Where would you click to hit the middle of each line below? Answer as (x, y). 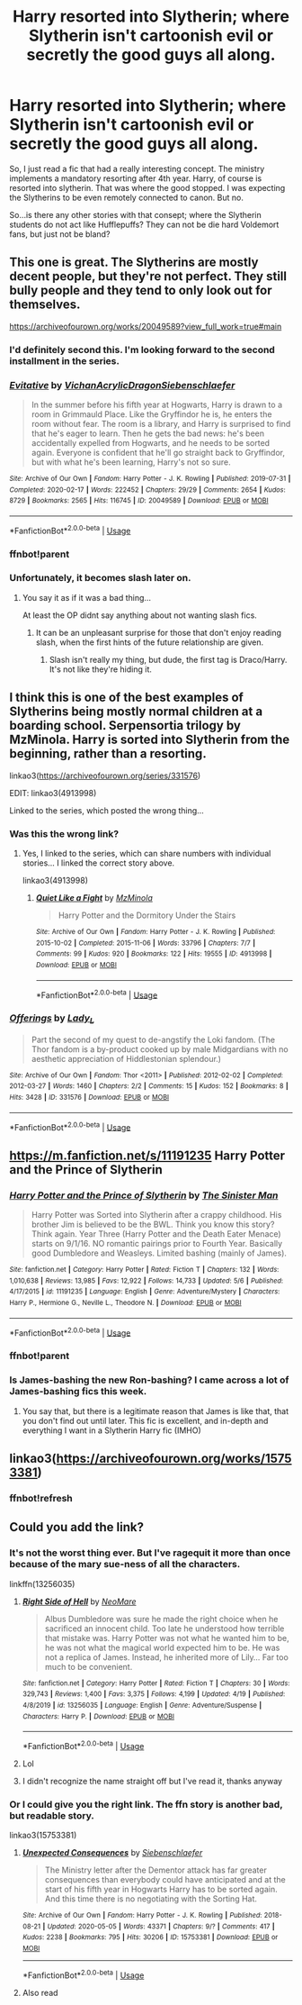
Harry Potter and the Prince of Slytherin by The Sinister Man (144, 1195)
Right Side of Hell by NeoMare (79, 1601)
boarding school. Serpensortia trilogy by (125, 726)
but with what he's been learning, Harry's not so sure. (131, 462)
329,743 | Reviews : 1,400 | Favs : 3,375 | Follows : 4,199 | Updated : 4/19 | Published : (154, 1694)
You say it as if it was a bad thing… (86, 597)
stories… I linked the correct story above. (98, 863)
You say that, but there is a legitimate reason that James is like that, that (155, 1411)
